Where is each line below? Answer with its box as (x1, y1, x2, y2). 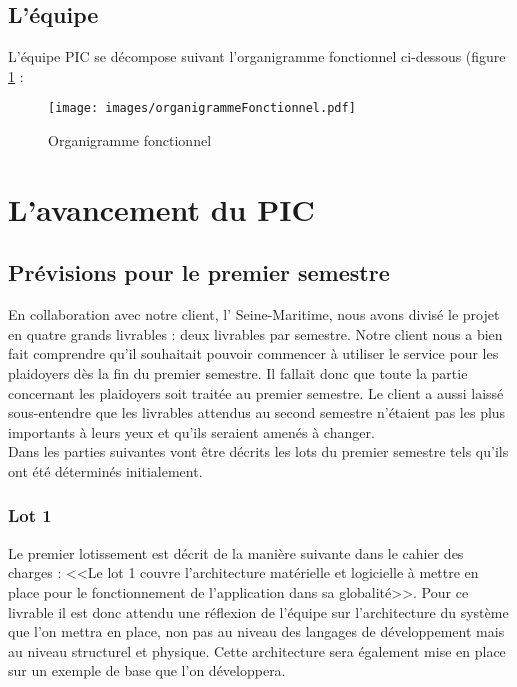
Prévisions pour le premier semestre (8, 257, 390, 288)
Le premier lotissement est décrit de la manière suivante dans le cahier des (8, 542, 464, 563)
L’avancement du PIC (8, 188, 315, 229)
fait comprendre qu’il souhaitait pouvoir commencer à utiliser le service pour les (8, 343, 499, 364)
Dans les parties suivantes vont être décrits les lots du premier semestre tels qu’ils (8, 441, 509, 462)
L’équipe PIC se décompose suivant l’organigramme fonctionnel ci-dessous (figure (8, 46, 506, 67)
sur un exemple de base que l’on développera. (8, 660, 286, 681)
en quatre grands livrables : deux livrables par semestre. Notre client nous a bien (8, 323, 503, 344)
